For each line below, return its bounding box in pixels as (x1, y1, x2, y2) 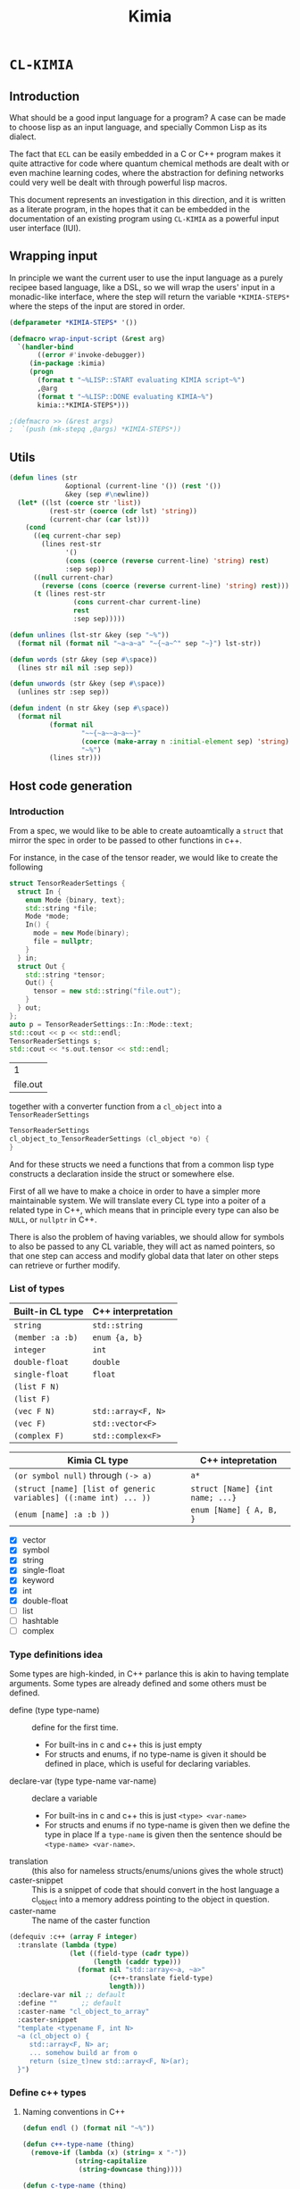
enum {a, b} (92, 1333, 143, 1343)
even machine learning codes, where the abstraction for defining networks (9, 168, 284, 178)
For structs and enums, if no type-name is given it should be (44, 1749, 267, 1760)
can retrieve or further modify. (9, 1260, 121, 1270)
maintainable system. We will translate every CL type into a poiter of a (9, 1194, 266, 1206)
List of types (9, 1282, 65, 1294)
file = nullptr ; (32, 937, 94, 946)
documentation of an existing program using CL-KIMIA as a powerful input (9, 213, 279, 224)
